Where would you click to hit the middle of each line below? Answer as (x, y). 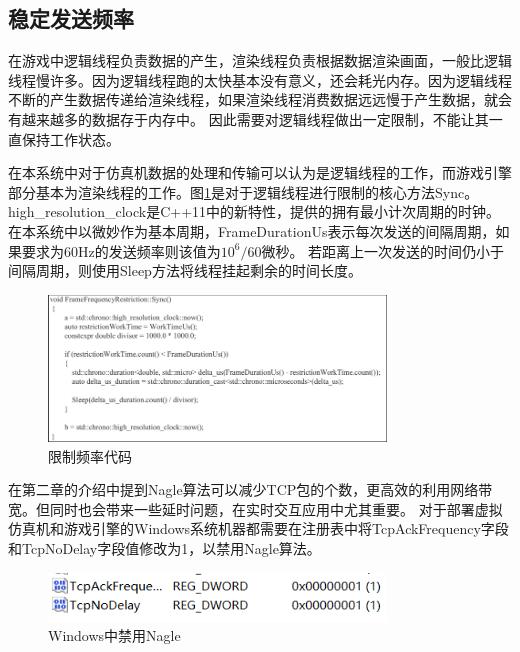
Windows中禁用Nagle (114, 635)
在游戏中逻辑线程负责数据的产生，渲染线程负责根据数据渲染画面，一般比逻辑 (260, 60)
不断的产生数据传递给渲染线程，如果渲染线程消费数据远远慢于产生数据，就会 (260, 99)
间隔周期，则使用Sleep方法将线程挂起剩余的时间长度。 (185, 270)
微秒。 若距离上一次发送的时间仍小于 (383, 250)
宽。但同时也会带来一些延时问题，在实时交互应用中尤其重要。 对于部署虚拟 (255, 508)
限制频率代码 (90, 455)
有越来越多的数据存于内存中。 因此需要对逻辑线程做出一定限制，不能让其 (248, 118)
